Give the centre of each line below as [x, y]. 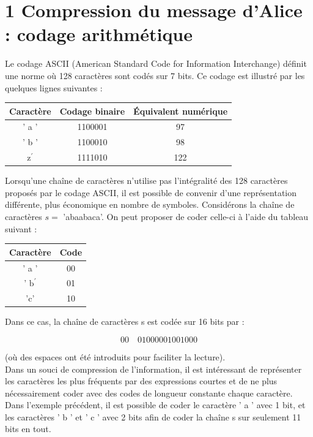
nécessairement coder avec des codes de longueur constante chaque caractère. [149, 393]
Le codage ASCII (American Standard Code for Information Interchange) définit [156, 63]
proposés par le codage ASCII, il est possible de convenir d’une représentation [151, 192]
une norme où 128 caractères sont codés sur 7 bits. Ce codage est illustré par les [155, 75]
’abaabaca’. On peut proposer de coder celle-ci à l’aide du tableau [186, 216]
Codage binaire [92, 111]
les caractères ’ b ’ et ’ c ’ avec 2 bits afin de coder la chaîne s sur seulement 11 [153, 416]
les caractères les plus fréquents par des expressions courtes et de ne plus [141, 381]
